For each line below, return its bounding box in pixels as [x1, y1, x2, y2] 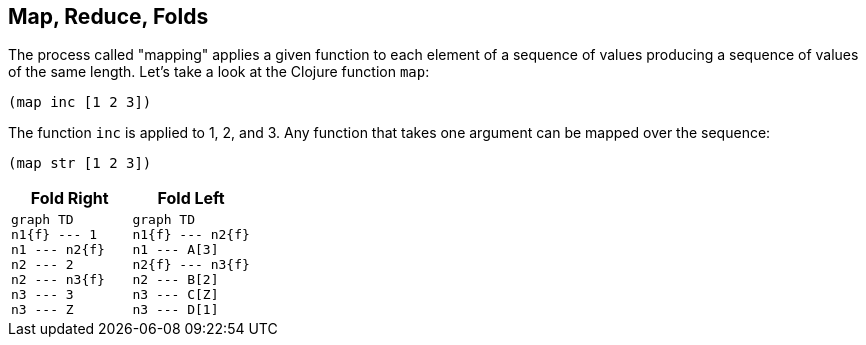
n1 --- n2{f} [11, 242, 105, 258]
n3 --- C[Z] [132, 287, 219, 303]
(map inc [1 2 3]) [8, 94, 152, 111]
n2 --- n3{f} [11, 272, 105, 288]
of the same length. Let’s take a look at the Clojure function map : [8, 63, 430, 81]
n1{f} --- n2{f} [132, 227, 250, 243]
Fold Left [157, 188, 225, 209]
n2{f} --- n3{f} [132, 257, 250, 273]
